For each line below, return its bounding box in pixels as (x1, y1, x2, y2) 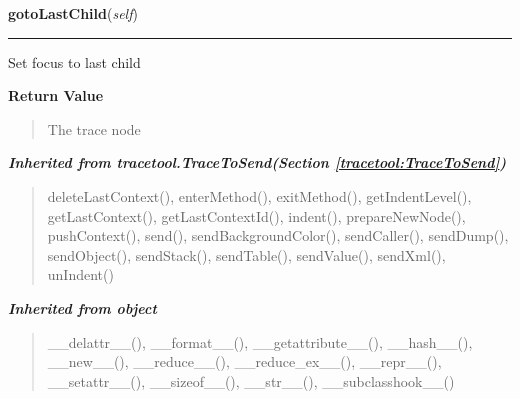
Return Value (8, 85, 104, 106)
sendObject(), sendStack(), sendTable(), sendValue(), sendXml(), (47, 244, 446, 265)
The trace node (47, 118, 141, 139)
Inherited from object (8, 297, 157, 318)
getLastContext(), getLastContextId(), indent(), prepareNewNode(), (47, 205, 466, 226)
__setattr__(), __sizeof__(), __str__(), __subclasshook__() (47, 370, 455, 391)
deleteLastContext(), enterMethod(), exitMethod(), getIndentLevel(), (47, 185, 472, 206)
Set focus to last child (8, 51, 141, 72)
